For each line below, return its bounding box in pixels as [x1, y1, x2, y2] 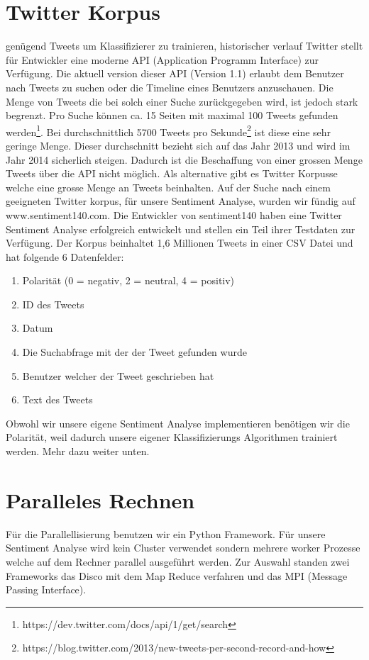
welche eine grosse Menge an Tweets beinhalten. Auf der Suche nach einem [6, 179, 331, 194]
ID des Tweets [22, 296, 84, 311]
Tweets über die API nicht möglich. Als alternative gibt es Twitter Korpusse [6, 166, 338, 181]
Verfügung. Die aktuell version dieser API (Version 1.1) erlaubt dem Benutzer [6, 66, 344, 81]
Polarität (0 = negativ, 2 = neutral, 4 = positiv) [22, 273, 235, 288]
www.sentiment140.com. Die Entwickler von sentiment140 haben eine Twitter [6, 207, 342, 222]
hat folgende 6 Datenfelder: [6, 249, 124, 264]
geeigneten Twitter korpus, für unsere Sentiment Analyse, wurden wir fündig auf [6, 194, 356, 208]
